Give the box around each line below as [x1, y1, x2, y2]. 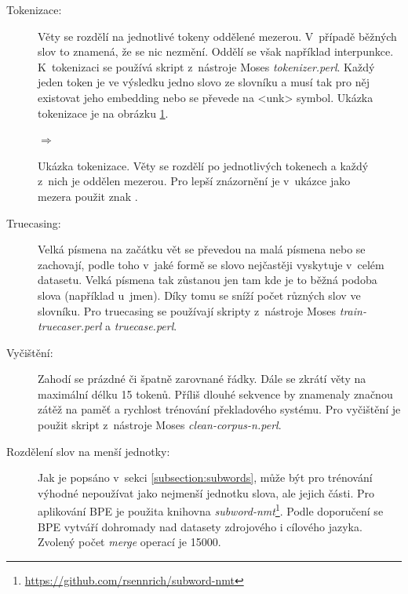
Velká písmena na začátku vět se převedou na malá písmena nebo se [38, 241, 366, 257]
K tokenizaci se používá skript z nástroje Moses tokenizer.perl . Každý [38, 58, 375, 75]
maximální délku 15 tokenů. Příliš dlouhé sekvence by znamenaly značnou [38, 385, 393, 402]
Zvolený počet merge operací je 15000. [38, 534, 221, 550]
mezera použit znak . [38, 188, 138, 204]
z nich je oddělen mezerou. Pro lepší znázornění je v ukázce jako [38, 173, 351, 189]
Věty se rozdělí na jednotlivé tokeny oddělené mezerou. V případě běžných [38, 27, 397, 44]
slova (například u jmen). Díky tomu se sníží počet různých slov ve [38, 286, 361, 303]
